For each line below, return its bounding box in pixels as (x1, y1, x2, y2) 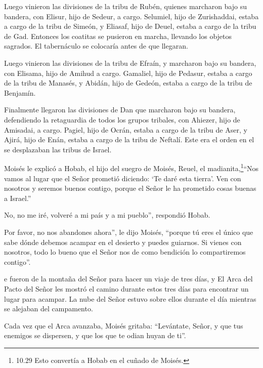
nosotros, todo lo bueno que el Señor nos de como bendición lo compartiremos (4, 247, 246, 257)
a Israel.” (4, 192, 31, 203)
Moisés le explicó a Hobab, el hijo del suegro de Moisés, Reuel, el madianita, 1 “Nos (4, 161, 259, 173)
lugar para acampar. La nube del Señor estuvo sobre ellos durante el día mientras (4, 293, 256, 304)
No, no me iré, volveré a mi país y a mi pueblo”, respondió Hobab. (4, 210, 210, 220)
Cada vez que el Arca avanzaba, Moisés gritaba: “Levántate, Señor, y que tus (4, 320, 243, 331)
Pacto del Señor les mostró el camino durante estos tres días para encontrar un (4, 283, 249, 294)
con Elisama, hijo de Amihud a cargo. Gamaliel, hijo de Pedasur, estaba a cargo (4, 67, 252, 78)
